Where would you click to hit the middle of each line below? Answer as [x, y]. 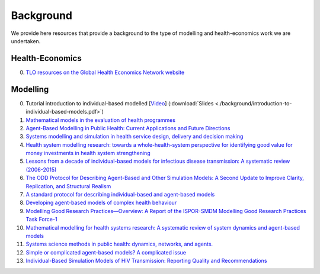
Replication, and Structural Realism [68, 186]
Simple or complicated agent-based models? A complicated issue [106, 252]
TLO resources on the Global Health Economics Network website [105, 72]
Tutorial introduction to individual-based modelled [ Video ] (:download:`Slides [120, 103]
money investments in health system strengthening [88, 153]
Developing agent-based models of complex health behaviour [101, 203]
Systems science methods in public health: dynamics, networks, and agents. [119, 244]
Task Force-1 [41, 220]
